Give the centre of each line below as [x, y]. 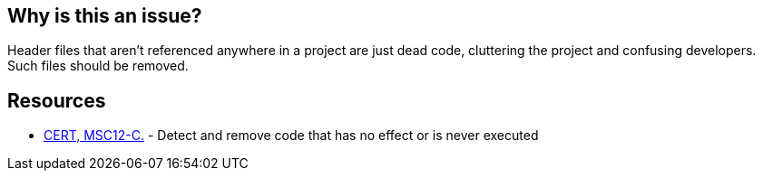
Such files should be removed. [98, 66]
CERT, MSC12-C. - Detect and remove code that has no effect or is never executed [291, 136]
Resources [57, 100]
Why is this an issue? [105, 16]
